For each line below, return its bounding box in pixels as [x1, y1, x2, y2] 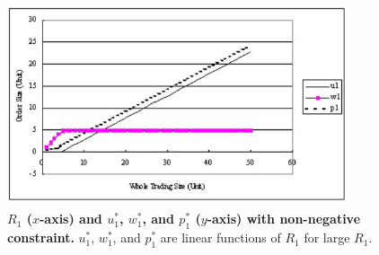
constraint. [7, 228, 75, 247]
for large [304, 228, 350, 247]
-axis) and [39, 209, 102, 228]
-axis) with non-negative [207, 209, 361, 228]
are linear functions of [160, 228, 281, 247]
